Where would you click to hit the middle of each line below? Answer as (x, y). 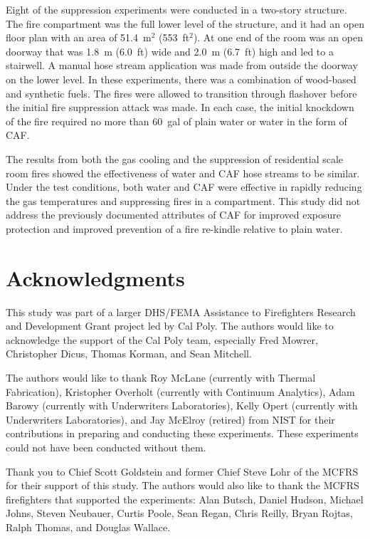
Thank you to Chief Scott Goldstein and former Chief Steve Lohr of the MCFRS (182, 471)
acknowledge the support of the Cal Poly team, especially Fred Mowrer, (162, 339)
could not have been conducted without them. (106, 447)
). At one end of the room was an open (278, 37)
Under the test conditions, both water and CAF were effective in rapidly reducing (184, 187)
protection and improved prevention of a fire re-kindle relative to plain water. (174, 228)
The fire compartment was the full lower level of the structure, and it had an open (185, 23)
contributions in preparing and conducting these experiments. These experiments (182, 433)
